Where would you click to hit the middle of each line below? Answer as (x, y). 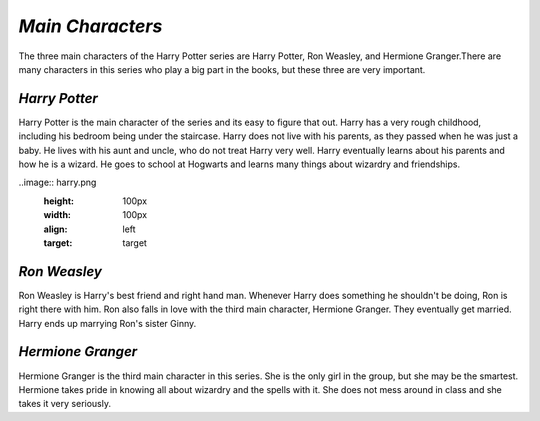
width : (57, 215)
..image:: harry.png (57, 182)
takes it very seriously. (65, 404)
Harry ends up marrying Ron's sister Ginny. (107, 323)
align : (55, 229)
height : (59, 201)
